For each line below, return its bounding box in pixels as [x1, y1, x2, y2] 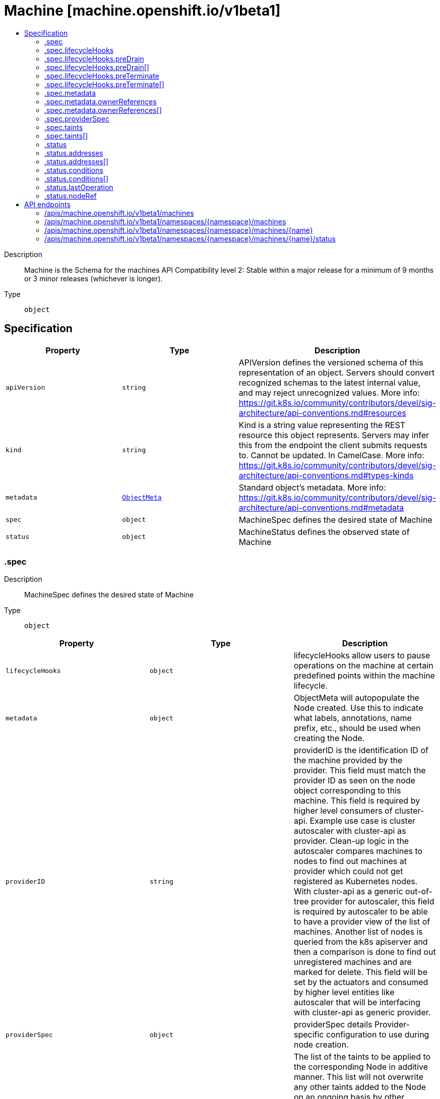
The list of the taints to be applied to [293, 1052, 431, 1062]
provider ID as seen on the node [293, 775, 415, 786]
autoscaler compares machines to [293, 846, 423, 857]
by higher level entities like [293, 987, 395, 998]
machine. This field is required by [293, 796, 420, 806]
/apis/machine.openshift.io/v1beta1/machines [44, 208, 194, 217]
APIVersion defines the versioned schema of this [238, 357, 423, 368]
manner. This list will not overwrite [293, 1072, 423, 1082]
